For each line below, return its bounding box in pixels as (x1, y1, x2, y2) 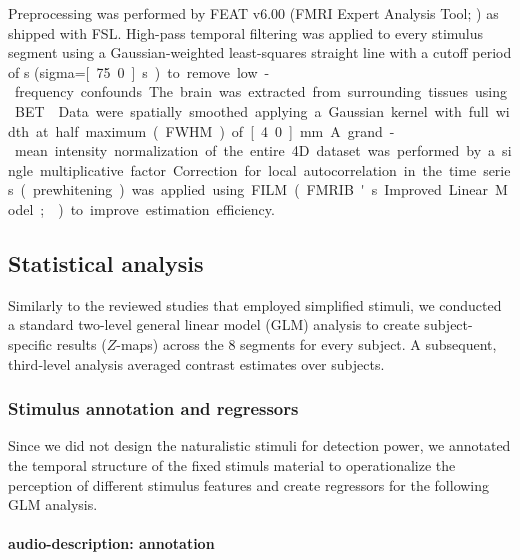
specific (8, 333, 53, 354)
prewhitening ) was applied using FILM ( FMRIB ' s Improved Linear (32, 179, 488, 200)
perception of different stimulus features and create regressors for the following (8, 474, 490, 495)
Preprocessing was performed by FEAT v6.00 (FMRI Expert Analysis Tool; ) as (8, 3, 499, 23)
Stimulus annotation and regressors (8, 396, 299, 421)
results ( (56, 333, 107, 354)
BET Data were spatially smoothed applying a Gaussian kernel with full (14, 100, 489, 121)
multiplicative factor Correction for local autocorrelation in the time (39, 159, 477, 180)
